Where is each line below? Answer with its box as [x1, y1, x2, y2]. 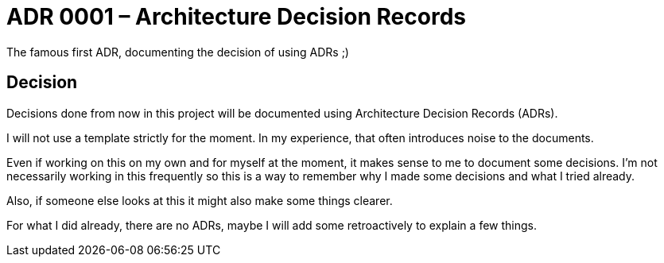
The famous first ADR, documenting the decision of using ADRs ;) [6, 44, 349, 59]
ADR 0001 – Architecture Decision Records [6, 3, 466, 30]
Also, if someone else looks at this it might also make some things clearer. [6, 193, 393, 207]
